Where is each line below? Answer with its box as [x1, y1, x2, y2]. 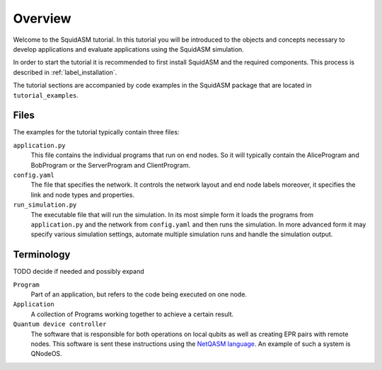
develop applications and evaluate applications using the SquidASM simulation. [13, 45, 244, 53]
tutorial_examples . [13, 91, 79, 99]
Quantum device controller [13, 320, 107, 328]
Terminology [13, 248, 71, 261]
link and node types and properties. [30, 190, 134, 199]
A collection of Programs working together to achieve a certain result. [30, 310, 233, 318]
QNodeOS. [30, 349, 63, 358]
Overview [13, 11, 71, 26]
